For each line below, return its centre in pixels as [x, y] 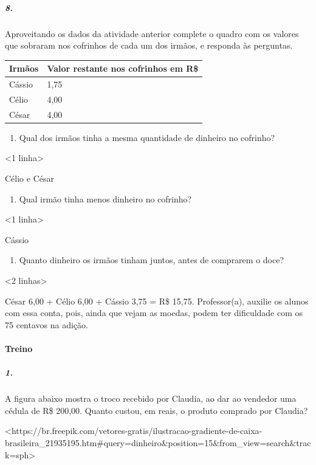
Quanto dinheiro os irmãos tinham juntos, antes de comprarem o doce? [152, 260]
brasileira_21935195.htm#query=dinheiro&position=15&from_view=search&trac [158, 442]
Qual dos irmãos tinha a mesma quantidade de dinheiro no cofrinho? [147, 137]
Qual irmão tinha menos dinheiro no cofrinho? [105, 198]
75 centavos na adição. [46, 324]
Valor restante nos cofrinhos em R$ [123, 68]
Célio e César [29, 178]
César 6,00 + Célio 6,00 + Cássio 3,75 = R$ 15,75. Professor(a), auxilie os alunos [157, 301]
